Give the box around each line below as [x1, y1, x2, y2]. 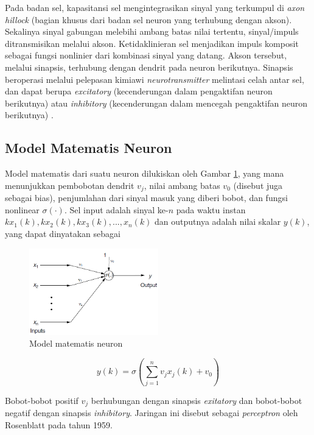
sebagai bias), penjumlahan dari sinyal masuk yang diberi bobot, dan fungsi [5, 191, 288, 204]
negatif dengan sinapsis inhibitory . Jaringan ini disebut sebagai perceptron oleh [5, 406, 298, 419]
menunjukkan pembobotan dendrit [5, 179, 134, 191]
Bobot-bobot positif [5, 394, 78, 406]
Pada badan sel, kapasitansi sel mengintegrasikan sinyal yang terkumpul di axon [5, 1, 305, 13]
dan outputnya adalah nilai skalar [155, 215, 281, 228]
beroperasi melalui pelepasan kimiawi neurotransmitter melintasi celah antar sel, [5, 72, 304, 85]
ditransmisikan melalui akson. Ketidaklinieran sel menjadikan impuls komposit [5, 37, 299, 49]
